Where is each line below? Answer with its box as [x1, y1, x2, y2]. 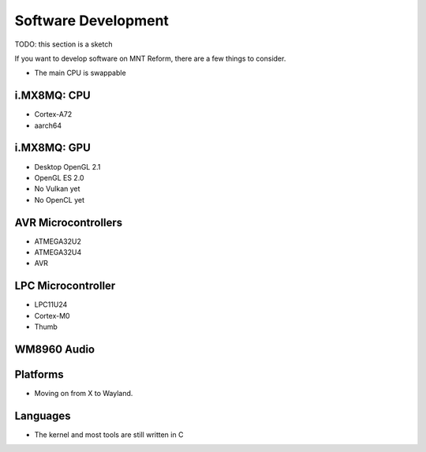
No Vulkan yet [34, 184, 80, 193]
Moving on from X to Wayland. [34, 389, 133, 398]
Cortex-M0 [34, 311, 70, 320]
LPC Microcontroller [14, 279, 116, 293]
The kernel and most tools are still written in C [34, 430, 184, 439]
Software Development [14, 12, 170, 29]
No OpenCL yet [34, 195, 85, 204]
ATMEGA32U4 [34, 248, 82, 256]
